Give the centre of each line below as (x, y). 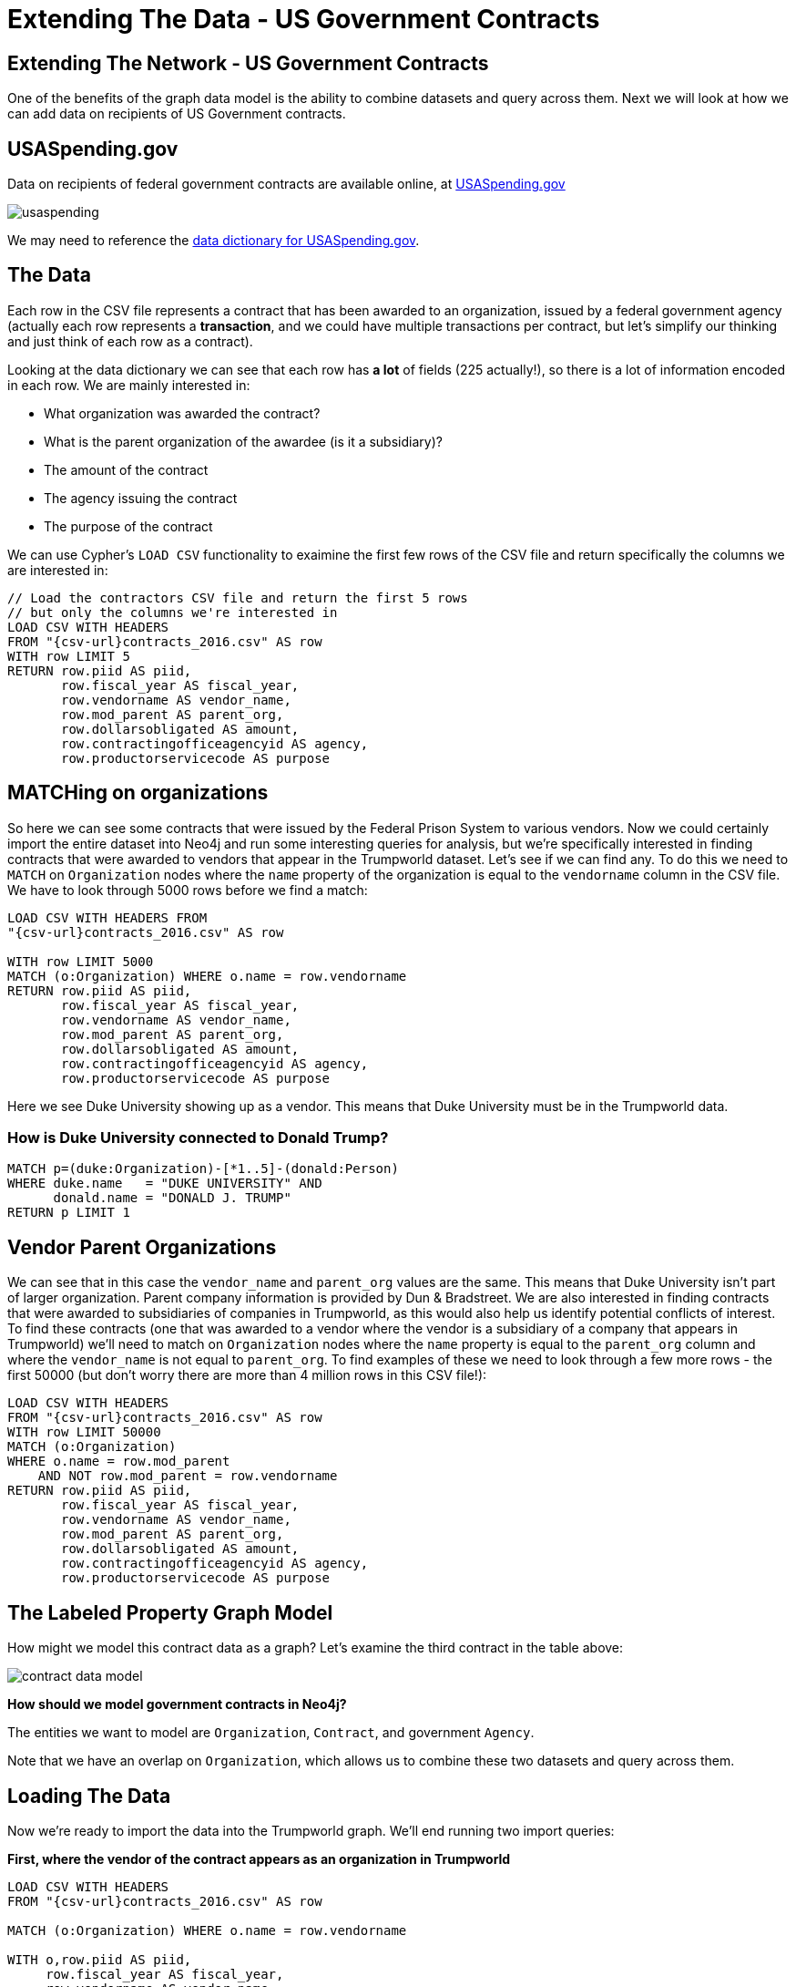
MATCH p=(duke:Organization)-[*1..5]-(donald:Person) (203, 1169)
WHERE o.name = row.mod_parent (119, 1462)
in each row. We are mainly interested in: (129, 385)
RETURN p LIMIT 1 (69, 1213)
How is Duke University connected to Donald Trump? (198, 1138)
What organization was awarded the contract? (182, 413)
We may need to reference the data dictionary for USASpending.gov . (214, 241)
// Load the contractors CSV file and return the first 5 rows (238, 597)
